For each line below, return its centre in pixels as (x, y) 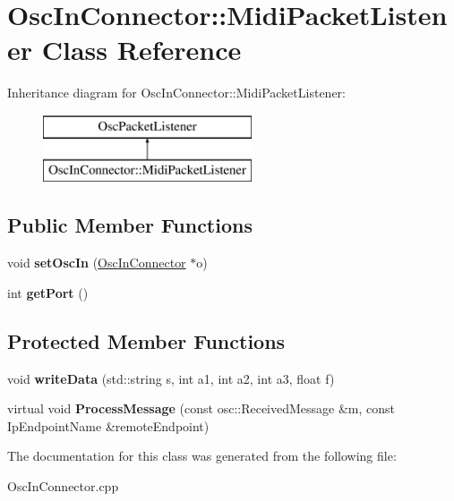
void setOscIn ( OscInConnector (97, 263)
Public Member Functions (130, 225)
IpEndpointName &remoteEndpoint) (108, 425)
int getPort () (48, 292)
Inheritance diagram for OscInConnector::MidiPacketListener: (176, 93)
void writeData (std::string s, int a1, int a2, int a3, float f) (171, 378)
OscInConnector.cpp (63, 486)
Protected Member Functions (146, 340)
